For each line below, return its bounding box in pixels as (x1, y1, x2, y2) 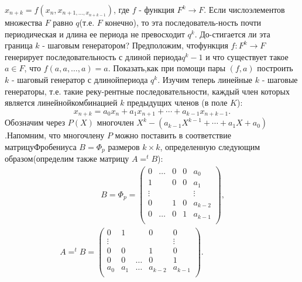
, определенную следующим (160, 140, 260, 152)
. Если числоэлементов (204, 4, 285, 15)
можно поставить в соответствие (115, 129, 231, 141)
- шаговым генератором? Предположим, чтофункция (42, 39, 228, 51)
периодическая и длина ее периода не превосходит (5, 27, 185, 40)
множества (5, 16, 43, 28)
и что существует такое (205, 50, 289, 62)
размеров (108, 140, 140, 152)
